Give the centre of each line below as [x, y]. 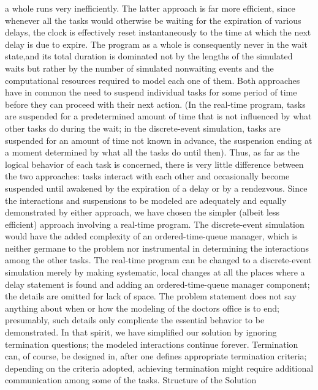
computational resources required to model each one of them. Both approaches [153, 80]
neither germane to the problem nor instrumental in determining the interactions [157, 248]
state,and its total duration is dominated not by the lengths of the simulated [149, 56]
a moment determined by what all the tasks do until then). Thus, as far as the [152, 152]
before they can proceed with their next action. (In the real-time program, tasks [155, 104]
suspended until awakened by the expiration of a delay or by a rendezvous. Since [156, 188]
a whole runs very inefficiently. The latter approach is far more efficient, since [150, 8]
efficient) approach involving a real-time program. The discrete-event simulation [155, 224]
